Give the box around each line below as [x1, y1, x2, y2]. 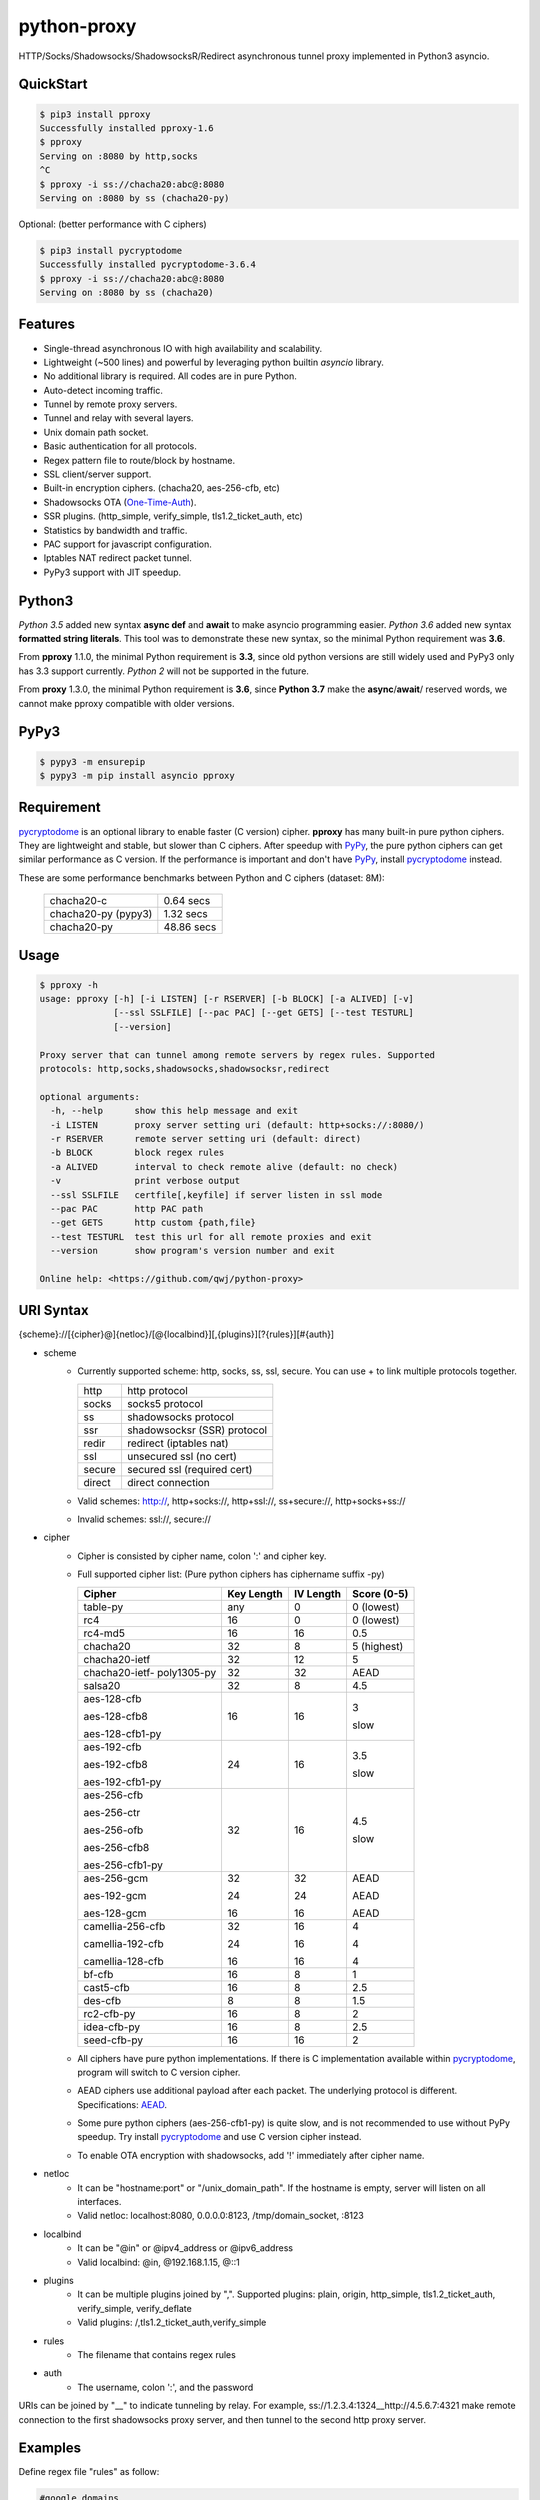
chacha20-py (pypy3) [49, 907, 153, 921]
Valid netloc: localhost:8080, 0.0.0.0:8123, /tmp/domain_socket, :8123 [77, 2210, 364, 2222]
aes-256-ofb [83, 1823, 144, 1837]
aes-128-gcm [83, 1906, 147, 1920]
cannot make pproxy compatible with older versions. [18, 697, 235, 709]
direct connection [126, 1475, 210, 1489]
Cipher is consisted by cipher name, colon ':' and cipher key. [77, 1550, 327, 1562]
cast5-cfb [83, 1980, 130, 1994]
